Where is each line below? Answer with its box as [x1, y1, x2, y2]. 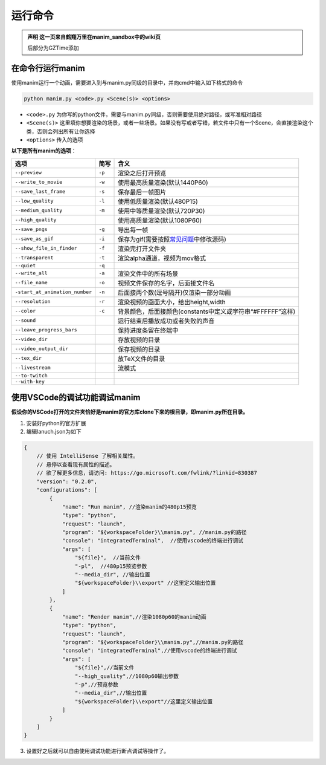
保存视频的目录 [118, 345, 161, 353]
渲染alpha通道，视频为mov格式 [118, 254, 206, 262]
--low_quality [14, 198, 54, 204]
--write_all [14, 270, 48, 276]
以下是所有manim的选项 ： [11, 147, 77, 154]
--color [14, 308, 36, 314]
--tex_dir [14, 355, 42, 362]
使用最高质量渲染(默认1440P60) [118, 178, 208, 187]
